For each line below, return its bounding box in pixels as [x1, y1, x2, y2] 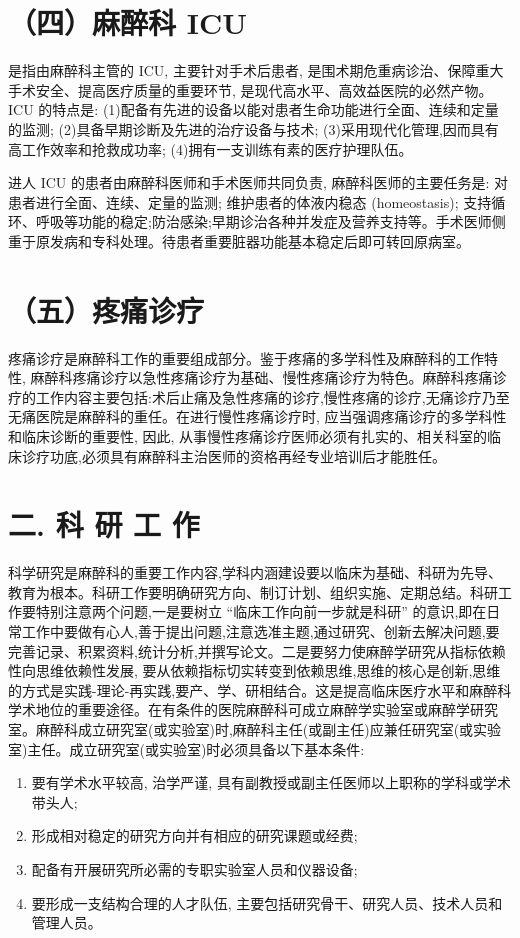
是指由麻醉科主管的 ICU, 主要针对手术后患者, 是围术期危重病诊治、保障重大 [8, 60, 504, 81]
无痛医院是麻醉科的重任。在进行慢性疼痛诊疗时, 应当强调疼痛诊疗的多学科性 [8, 406, 507, 427]
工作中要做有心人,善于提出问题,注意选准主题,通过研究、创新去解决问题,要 [21, 621, 500, 642]
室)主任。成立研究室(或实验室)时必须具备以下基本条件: [8, 738, 365, 759]
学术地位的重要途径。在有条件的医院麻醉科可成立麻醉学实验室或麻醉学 [8, 699, 470, 720]
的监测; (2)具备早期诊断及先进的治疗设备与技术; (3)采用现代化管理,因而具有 [8, 118, 499, 139]
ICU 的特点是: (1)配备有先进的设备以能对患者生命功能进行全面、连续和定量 [8, 99, 499, 120]
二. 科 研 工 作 [8, 504, 200, 545]
